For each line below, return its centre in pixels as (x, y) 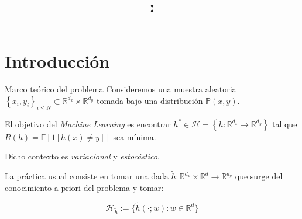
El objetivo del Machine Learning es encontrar (88, 124)
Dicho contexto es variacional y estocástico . (82, 156)
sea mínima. (135, 136)
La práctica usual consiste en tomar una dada (87, 176)
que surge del (259, 176)
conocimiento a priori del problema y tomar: (84, 187)
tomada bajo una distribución (150, 100)
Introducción (57, 61)
